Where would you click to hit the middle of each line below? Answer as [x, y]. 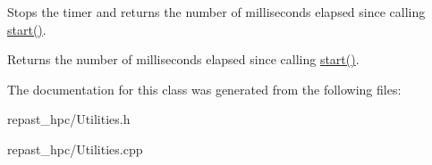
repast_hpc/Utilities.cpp [75, 148]
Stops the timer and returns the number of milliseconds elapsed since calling [216, 12]
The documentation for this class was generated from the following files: [204, 89]
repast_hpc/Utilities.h [69, 119]
